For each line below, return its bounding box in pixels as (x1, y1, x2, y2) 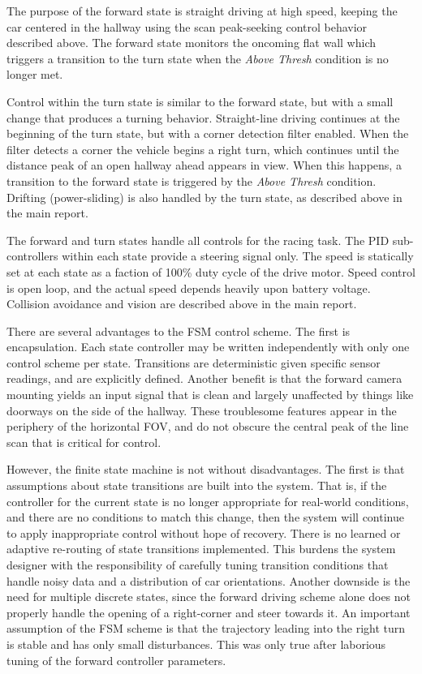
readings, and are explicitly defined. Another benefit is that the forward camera (6, 370, 403, 387)
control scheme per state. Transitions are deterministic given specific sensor (6, 354, 381, 371)
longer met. (6, 66, 63, 83)
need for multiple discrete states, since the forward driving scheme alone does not (6, 588, 411, 605)
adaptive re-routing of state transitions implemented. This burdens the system (6, 540, 396, 557)
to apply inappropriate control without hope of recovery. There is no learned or (6, 524, 401, 541)
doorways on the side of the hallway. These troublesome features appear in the (6, 401, 397, 419)
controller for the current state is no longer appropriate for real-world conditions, (6, 492, 409, 509)
